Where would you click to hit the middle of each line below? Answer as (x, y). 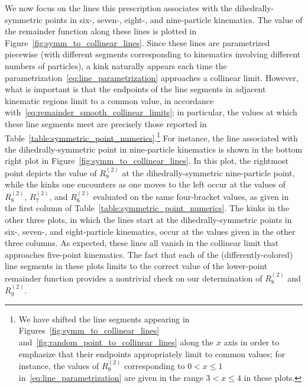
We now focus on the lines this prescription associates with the (119, 8)
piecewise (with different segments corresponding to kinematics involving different (153, 54)
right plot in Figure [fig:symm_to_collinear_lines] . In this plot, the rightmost (147, 161)
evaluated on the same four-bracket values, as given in (191, 196)
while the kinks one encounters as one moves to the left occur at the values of (145, 184)
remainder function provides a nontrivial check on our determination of (134, 278)
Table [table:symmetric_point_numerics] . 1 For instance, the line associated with (151, 137)
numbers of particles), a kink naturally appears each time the (116, 65)
